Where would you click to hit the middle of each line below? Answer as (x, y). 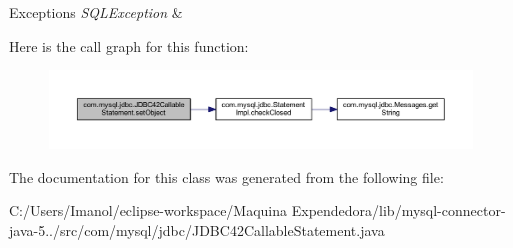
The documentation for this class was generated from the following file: (226, 176)
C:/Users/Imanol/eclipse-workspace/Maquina (148, 210)
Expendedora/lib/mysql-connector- (398, 210)
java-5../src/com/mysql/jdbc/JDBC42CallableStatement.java (197, 230)
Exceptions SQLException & (96, 12)
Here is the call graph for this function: (129, 45)
